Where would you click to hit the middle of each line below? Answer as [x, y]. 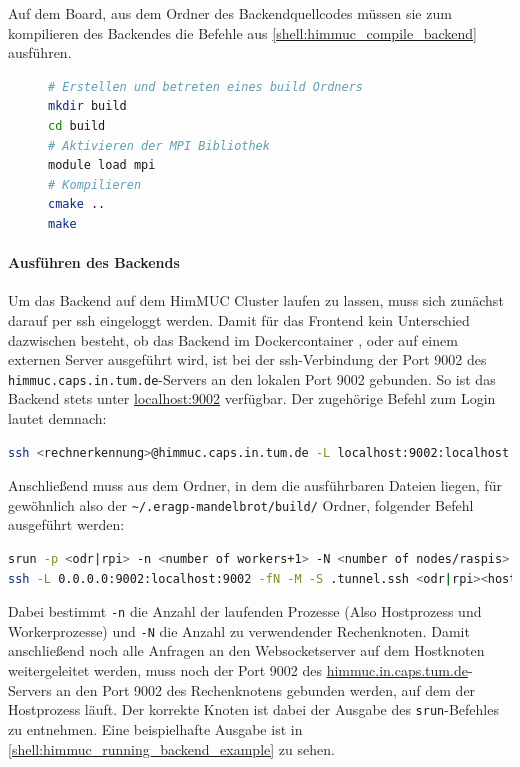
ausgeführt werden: [66, 524]
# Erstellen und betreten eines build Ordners [205, 86]
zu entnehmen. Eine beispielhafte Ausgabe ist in [155, 728]
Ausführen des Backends [94, 262]
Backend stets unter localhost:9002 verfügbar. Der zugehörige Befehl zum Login [252, 398]
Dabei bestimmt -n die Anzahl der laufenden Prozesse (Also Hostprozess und [245, 611]
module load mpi [102, 165]
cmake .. [77, 204]
